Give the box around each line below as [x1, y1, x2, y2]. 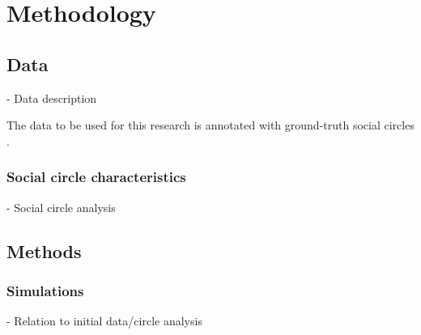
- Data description [6, 89, 97, 106]
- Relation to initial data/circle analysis [6, 312, 202, 329]
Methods [6, 238, 82, 263]
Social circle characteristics [6, 167, 186, 187]
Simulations [6, 280, 84, 300]
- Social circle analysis [6, 198, 116, 215]
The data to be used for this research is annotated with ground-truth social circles [6, 117, 415, 134]
